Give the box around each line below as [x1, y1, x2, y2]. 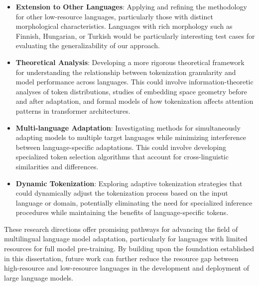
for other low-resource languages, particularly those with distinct [15, 11, 213, 21]
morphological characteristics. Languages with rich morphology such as [15, 21, 233, 31]
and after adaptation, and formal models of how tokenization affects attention [15, 96, 254, 106]
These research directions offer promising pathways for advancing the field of [4, 223, 238, 234]
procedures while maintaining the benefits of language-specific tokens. [15, 207, 229, 217]
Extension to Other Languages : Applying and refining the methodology [15, 1, 247, 11]
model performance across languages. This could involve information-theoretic [15, 76, 254, 87]
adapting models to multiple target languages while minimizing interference [15, 132, 247, 143]
